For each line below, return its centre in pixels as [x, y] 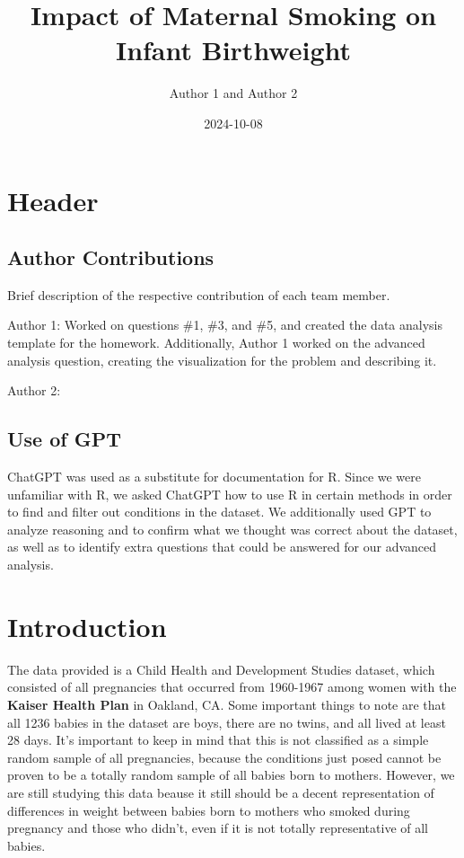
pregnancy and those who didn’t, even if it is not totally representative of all [218, 828]
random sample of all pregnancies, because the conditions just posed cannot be [224, 757]
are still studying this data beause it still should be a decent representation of [221, 792]
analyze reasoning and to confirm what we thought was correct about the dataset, [232, 529]
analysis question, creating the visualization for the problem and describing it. [222, 360]
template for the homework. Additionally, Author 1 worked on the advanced [216, 343]
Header [53, 200]
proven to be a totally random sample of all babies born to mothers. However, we [231, 775]
